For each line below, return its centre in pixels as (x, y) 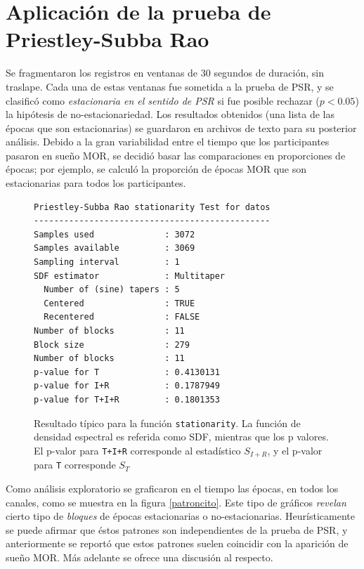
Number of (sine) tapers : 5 (112, 290)
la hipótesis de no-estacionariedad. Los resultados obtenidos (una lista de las (170, 114)
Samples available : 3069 (115, 248)
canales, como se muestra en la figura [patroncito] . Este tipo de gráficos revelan (176, 502)
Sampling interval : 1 (107, 262)
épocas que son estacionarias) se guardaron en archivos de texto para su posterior (181, 127)
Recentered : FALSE (122, 317)
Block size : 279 (112, 345)
